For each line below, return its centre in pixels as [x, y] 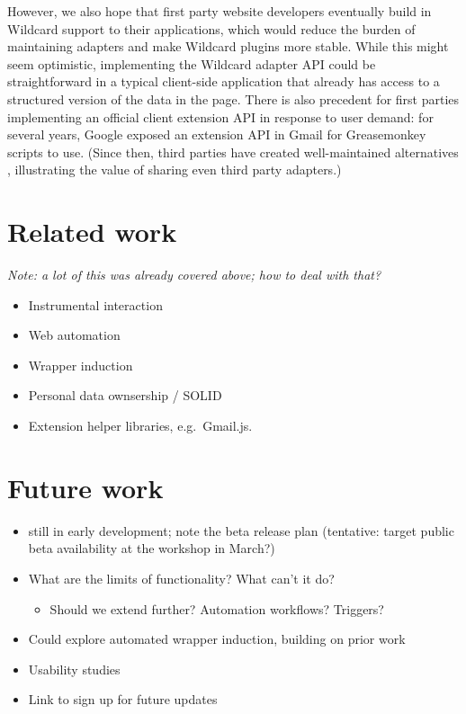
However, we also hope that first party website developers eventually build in [220, 11]
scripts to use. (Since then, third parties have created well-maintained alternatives [233, 152]
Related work [92, 232]
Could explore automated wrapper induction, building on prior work [217, 639]
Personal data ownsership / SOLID [125, 395]
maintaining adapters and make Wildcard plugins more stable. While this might [228, 46]
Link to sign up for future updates [123, 699]
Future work [85, 487]
